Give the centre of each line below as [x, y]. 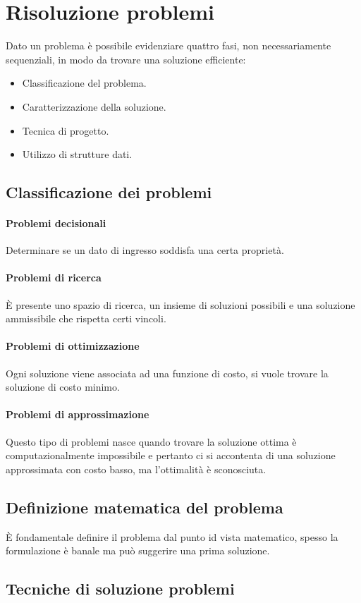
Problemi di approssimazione [78, 414]
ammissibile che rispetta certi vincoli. [86, 318]
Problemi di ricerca [54, 278]
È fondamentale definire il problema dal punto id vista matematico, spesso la [172, 536]
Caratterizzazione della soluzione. [94, 106]
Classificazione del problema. [84, 83]
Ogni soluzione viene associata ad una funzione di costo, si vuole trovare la [167, 373]
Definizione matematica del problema [145, 507]
